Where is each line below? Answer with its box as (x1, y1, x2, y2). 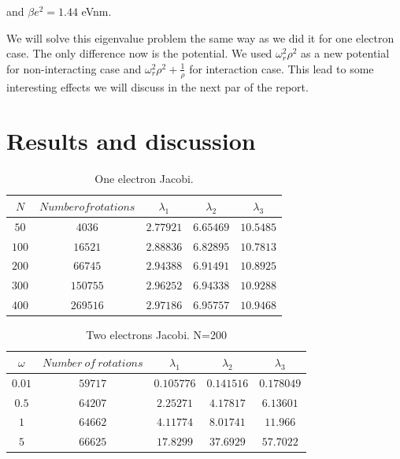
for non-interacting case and (6, 60, 142, 76)
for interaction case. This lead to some (189, 60, 374, 76)
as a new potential (301, 45, 390, 62)
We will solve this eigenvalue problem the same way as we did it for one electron (6, 29, 394, 46)
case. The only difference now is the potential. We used (6, 45, 272, 62)
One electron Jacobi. (94, 170, 194, 187)
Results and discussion (6, 125, 256, 157)
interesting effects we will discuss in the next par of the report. (6, 78, 309, 95)
